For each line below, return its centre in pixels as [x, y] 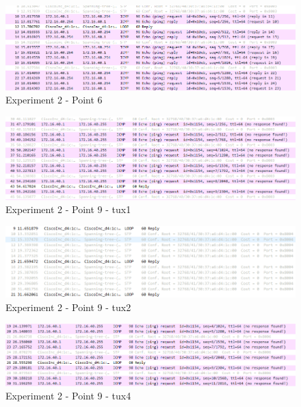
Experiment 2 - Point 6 [54, 100]
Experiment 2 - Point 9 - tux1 [68, 209]
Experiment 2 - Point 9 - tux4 [68, 396]
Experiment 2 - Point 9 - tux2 [68, 307]
